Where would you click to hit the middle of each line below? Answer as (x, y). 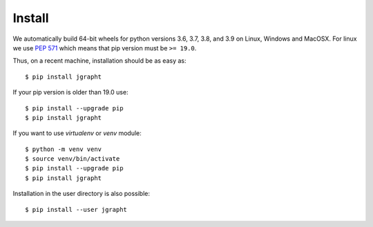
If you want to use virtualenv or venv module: (77, 133)
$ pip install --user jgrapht (76, 209)
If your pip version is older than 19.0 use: (70, 92)
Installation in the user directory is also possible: (82, 194)
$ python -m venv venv (64, 149)
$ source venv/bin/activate (73, 159)
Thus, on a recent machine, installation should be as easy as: (99, 61)
